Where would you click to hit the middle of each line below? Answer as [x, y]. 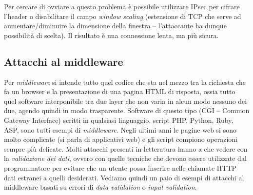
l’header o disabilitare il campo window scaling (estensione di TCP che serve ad [123, 16]
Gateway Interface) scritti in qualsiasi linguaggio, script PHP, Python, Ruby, [119, 120]
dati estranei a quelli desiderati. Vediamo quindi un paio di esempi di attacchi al [124, 177]
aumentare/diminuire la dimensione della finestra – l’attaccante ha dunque [115, 26]
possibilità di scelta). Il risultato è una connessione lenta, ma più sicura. [111, 35]
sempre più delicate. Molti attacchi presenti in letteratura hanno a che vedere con [126, 148]
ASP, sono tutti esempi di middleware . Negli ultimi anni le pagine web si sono [120, 129]
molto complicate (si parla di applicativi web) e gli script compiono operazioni [121, 139]
